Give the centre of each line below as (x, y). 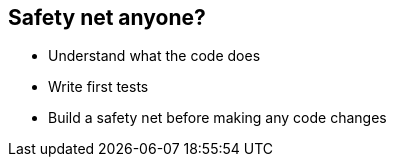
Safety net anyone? (107, 17)
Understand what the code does (154, 56)
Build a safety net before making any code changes (217, 118)
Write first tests (98, 87)
